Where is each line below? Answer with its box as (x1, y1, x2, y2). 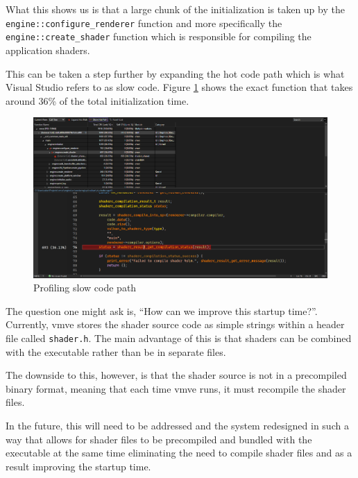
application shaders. (6, 42, 90, 57)
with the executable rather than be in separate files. (6, 344, 226, 359)
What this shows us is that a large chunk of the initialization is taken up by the (6, 2, 345, 16)
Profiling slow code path (33, 280, 137, 295)
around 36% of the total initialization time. (6, 93, 189, 108)
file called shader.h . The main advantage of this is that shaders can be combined (6, 330, 352, 345)
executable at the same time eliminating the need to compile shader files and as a (6, 445, 352, 460)
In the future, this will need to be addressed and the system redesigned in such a (6, 418, 349, 432)
